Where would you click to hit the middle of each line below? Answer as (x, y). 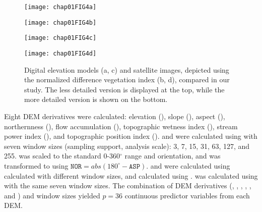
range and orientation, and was (173, 156)
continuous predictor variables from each (187, 195)
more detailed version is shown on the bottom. (96, 99)
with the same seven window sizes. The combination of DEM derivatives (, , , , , (128, 185)
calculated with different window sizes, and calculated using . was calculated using (131, 175)
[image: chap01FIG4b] (60, 22)
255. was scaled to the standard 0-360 (62, 156)
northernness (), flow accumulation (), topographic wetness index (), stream (121, 126)
